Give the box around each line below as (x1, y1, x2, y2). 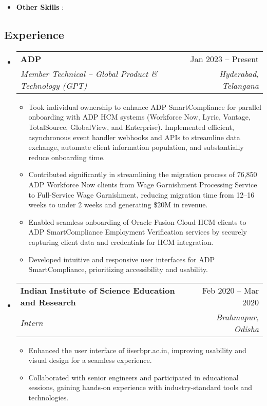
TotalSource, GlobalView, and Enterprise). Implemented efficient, (28, 121, 234, 132)
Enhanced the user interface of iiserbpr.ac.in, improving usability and (28, 344, 246, 355)
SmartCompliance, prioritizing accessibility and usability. (28, 264, 208, 275)
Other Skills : (16, 2, 64, 12)
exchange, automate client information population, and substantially (28, 142, 244, 152)
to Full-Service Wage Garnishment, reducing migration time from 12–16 (28, 189, 255, 200)
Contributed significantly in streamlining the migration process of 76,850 (28, 169, 257, 180)
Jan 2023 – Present (190, 52, 259, 65)
